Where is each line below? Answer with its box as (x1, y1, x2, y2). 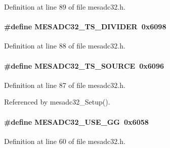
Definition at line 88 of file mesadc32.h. (4, 40, 125, 51)
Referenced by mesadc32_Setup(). (4, 96, 110, 107)
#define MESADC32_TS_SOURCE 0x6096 (4, 60, 164, 71)
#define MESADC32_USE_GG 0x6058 (4, 116, 149, 127)
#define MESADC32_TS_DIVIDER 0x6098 (4, 21, 166, 32)
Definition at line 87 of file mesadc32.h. (4, 79, 125, 90)
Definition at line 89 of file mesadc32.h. (4, 2, 125, 12)
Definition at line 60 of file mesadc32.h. (4, 135, 125, 146)
